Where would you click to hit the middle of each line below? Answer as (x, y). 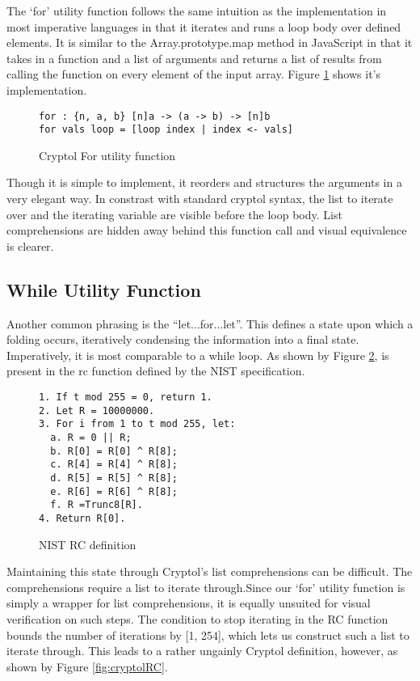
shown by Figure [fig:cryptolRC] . (87, 666)
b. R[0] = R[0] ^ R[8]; (114, 451)
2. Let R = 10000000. (97, 410)
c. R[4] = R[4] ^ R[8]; (114, 465)
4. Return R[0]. (82, 518)
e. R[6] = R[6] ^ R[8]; (114, 491)
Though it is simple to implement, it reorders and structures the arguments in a (204, 182)
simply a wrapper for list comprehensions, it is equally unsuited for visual (189, 603)
